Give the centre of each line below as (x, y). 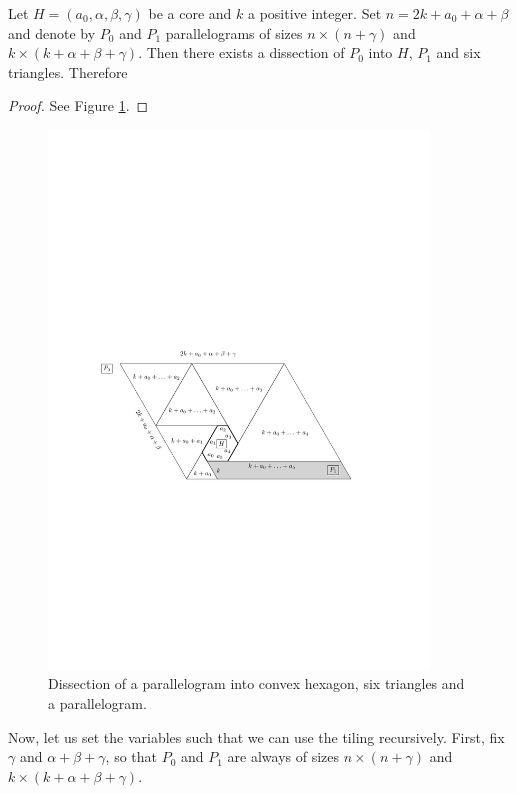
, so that (131, 756)
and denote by (52, 32)
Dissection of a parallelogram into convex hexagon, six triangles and (256, 683)
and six (458, 52)
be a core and (190, 13)
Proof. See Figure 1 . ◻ (78, 105)
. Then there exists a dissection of (241, 52)
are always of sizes (283, 756)
